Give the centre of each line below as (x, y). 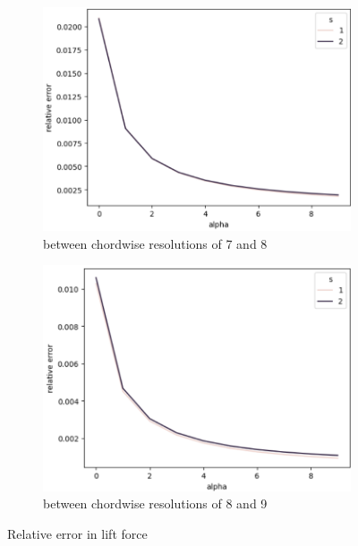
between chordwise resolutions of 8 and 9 (155, 503)
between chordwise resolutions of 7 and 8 (155, 243)
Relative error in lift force (77, 533)
